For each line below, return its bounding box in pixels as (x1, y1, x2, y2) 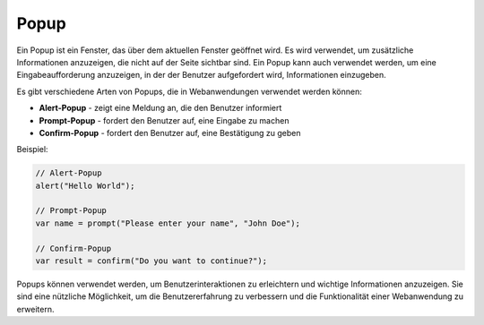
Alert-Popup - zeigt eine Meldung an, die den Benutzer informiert (39, 103, 282, 114)
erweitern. (16, 304, 55, 314)
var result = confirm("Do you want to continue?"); (35, 256, 268, 266)
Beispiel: (16, 144, 48, 155)
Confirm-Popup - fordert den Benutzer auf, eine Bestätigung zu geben (39, 127, 301, 138)
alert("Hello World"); (35, 180, 135, 191)
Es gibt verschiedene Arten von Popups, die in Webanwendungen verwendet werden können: (16, 86, 362, 97)
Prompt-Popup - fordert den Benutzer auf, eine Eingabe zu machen (39, 115, 290, 125)
